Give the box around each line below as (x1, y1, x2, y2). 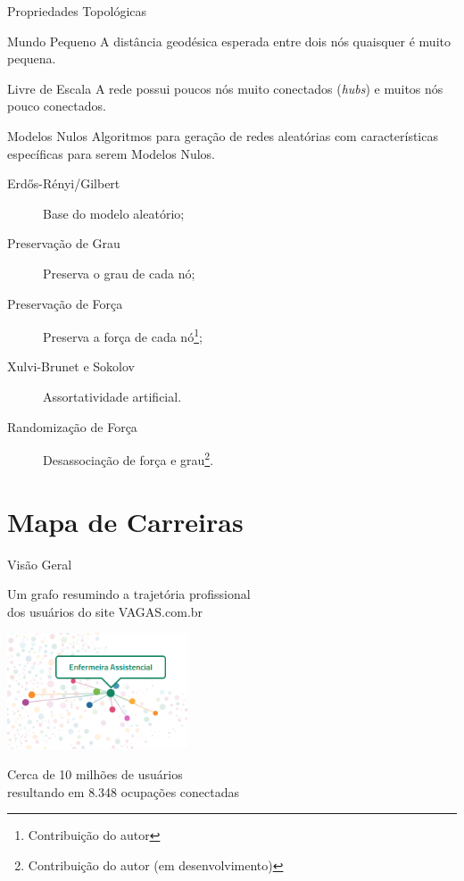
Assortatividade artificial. (43, 386, 182, 405)
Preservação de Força (7, 294, 123, 312)
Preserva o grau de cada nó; (43, 263, 195, 282)
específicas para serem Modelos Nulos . (7, 144, 216, 162)
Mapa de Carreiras (7, 503, 244, 539)
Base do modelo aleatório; (43, 204, 185, 222)
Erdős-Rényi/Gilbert (7, 174, 120, 193)
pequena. (7, 49, 56, 68)
